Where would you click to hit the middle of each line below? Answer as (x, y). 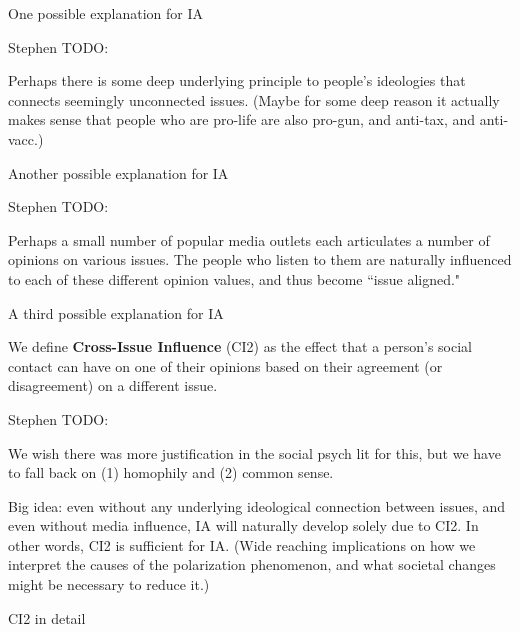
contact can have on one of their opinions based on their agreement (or (225, 365)
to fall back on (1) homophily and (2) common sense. (171, 472)
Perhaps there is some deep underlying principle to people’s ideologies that (237, 80)
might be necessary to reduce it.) (109, 584)
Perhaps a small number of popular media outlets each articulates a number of (249, 239)
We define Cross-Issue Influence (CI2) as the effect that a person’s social (240, 346)
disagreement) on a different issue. (113, 385)
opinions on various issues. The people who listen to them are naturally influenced (260, 259)
